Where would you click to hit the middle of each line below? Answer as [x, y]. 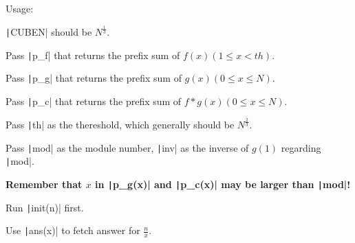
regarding [301, 147]
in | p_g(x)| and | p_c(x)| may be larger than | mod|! [223, 184]
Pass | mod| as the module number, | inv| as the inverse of [127, 147]
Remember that [44, 184]
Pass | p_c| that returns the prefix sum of [94, 101]
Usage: [20, 8]
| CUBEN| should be [49, 31]
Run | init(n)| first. [45, 207]
